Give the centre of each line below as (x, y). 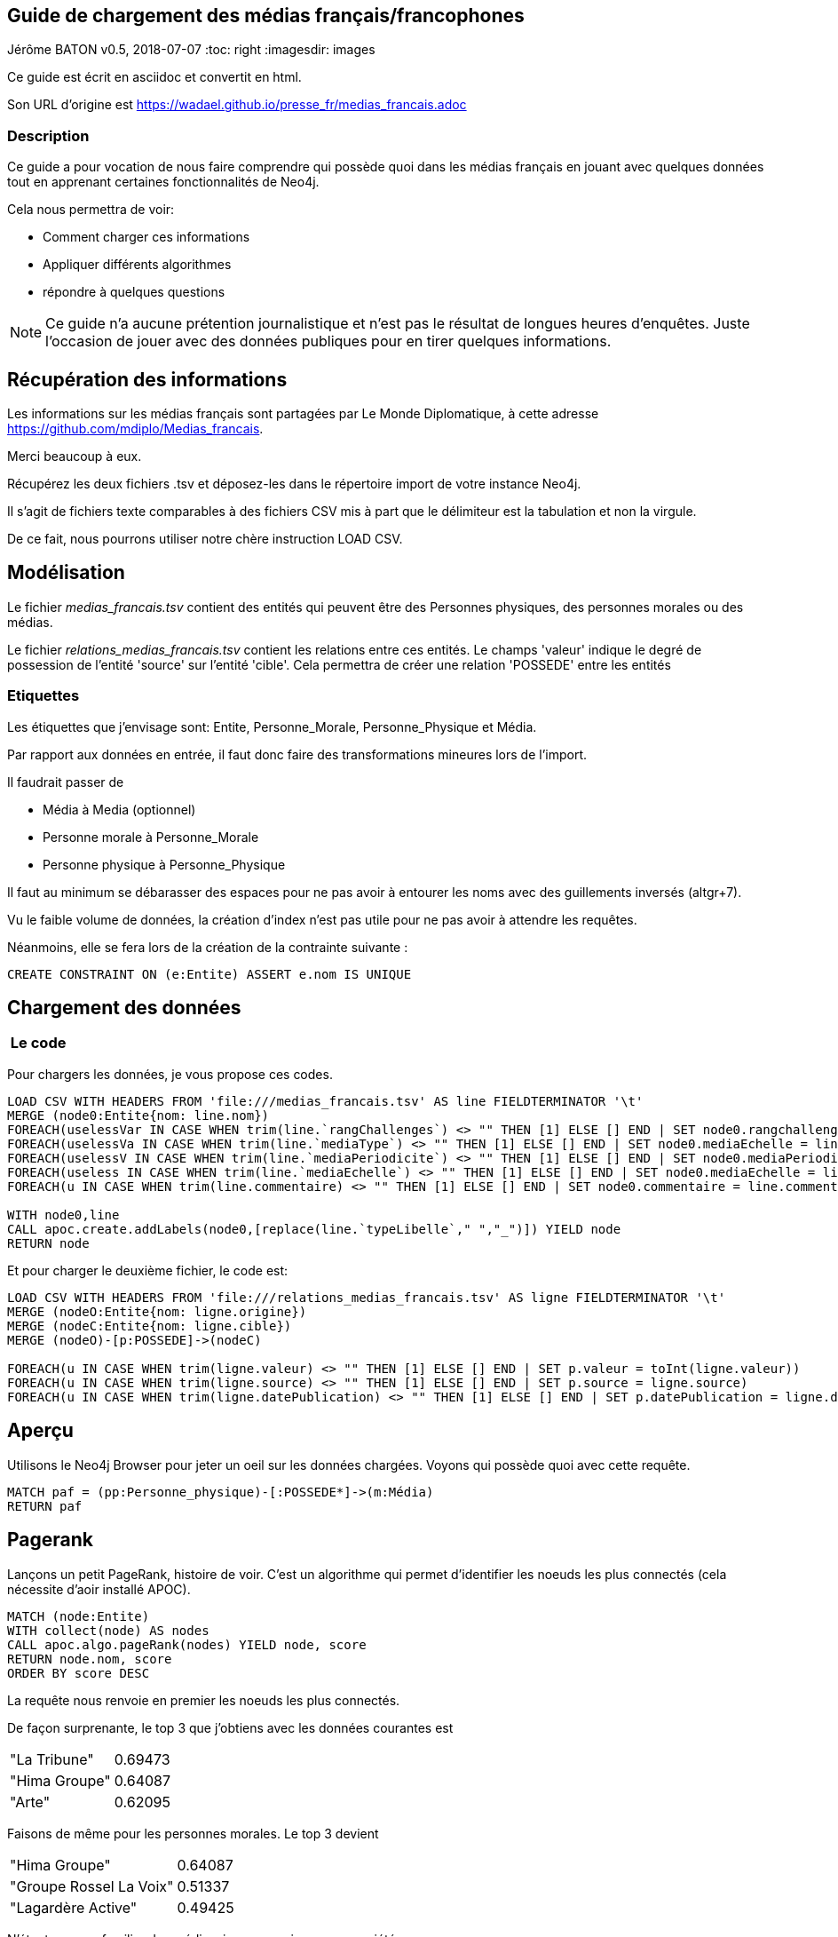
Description (48, 135)
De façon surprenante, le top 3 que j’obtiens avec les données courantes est (230, 1727)
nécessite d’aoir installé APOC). (99, 1589)
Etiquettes (43, 696)
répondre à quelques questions (134, 292)
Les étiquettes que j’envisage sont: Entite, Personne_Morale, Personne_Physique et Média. (272, 726)
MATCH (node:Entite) (79, 1616)
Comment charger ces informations (146, 237)
